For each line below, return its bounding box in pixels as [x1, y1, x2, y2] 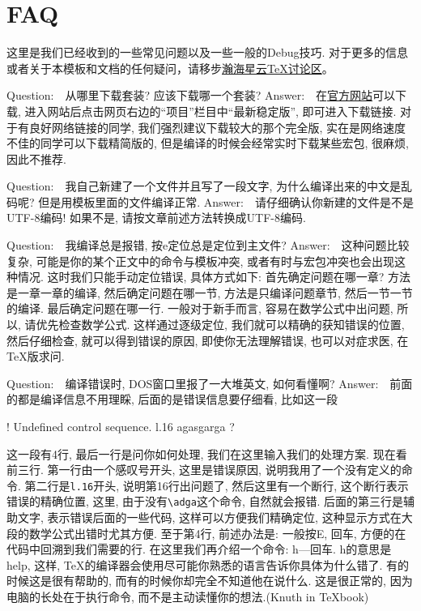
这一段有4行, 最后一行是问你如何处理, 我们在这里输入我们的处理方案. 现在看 [6, 445, 407, 462]
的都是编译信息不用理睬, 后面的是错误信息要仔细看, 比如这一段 [6, 391, 338, 408]
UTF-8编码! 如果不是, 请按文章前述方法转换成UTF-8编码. [6, 209, 306, 226]
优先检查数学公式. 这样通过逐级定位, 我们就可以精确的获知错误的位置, [36, 316, 405, 333]
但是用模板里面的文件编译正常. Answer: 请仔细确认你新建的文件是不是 [38, 193, 414, 210]
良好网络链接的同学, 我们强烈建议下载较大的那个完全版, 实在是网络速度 [28, 118, 406, 135]
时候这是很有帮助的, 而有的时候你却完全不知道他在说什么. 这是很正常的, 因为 [6, 572, 413, 589]
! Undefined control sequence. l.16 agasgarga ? [6, 418, 235, 434]
